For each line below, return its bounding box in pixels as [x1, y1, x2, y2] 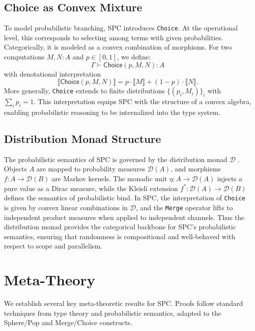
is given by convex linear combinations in [4, 202, 128, 212]
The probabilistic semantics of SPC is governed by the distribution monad [4, 154, 227, 164]
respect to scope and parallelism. [4, 241, 103, 251]
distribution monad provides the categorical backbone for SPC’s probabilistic [4, 221, 236, 232]
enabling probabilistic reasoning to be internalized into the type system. [4, 107, 221, 117]
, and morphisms [170, 164, 221, 174]
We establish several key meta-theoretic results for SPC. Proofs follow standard [4, 298, 243, 308]
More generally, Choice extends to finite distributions [4, 85, 165, 96]
